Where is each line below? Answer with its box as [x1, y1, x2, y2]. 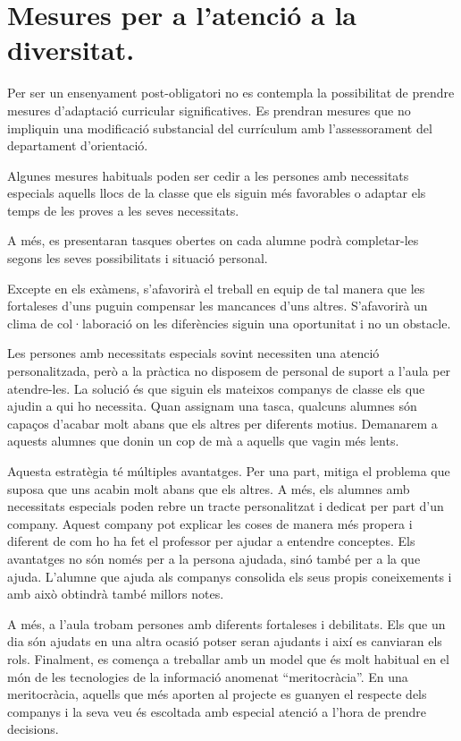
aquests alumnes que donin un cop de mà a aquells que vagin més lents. [7, 431, 399, 450]
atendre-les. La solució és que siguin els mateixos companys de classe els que [7, 379, 425, 397]
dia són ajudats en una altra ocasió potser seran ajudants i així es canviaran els [7, 632, 442, 651]
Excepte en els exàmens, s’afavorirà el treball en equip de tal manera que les [7, 278, 425, 297]
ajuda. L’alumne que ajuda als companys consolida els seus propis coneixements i [7, 566, 452, 585]
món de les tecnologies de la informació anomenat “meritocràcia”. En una [7, 667, 408, 686]
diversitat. [7, 31, 135, 68]
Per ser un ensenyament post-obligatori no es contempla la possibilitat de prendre [7, 83, 455, 102]
